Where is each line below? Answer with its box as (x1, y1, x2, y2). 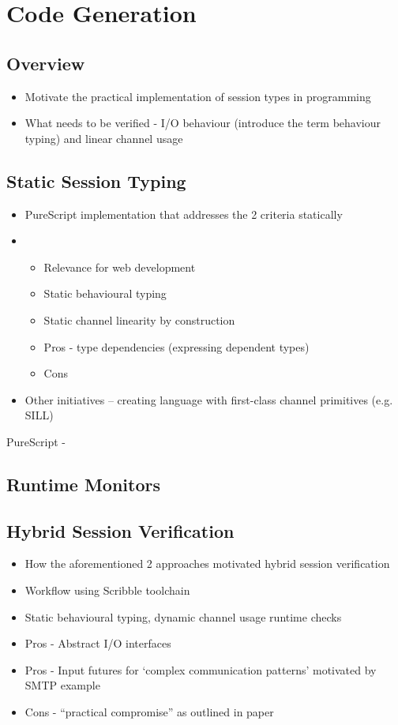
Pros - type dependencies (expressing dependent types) (43, 338, 310, 355)
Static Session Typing (6, 168, 186, 193)
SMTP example (24, 677, 100, 693)
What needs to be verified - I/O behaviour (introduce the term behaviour (24, 115, 381, 131)
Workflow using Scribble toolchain (24, 582, 190, 599)
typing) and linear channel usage (24, 130, 183, 146)
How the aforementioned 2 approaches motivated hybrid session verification (24, 555, 390, 572)
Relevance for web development (43, 258, 196, 275)
